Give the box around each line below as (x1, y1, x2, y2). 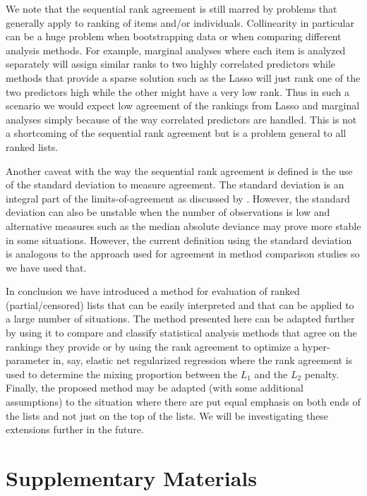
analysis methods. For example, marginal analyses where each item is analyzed (6, 42, 346, 57)
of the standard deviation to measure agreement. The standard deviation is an (6, 177, 344, 192)
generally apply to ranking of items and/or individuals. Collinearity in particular (6, 15, 354, 30)
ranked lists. (6, 139, 59, 154)
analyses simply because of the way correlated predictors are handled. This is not (6, 111, 357, 126)
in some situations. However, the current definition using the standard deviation (6, 232, 352, 247)
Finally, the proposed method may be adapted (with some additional (6, 380, 303, 395)
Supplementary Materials (6, 464, 257, 492)
